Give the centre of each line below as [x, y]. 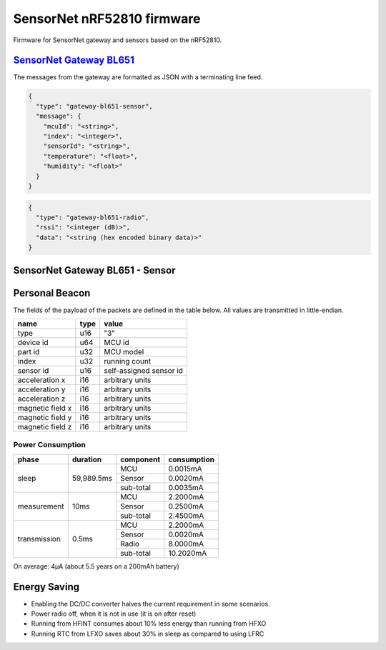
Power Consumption [49, 445]
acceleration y [41, 389]
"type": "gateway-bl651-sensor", [94, 106]
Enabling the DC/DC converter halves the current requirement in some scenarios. [151, 604]
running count [128, 361]
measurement [41, 506]
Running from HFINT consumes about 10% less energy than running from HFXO [149, 624]
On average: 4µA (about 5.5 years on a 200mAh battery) [96, 566]
